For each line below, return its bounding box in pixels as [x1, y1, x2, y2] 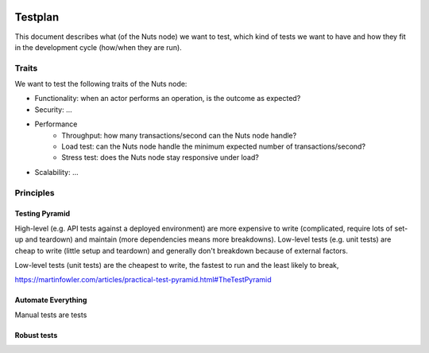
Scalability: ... [34, 167, 79, 176]
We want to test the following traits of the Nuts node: [14, 80, 187, 89]
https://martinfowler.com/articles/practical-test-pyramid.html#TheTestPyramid [14, 275, 272, 285]
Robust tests [14, 330, 58, 339]
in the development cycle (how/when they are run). [14, 42, 182, 52]
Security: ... [34, 104, 73, 114]
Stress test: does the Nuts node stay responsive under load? [61, 153, 260, 162]
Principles [14, 187, 55, 198]
